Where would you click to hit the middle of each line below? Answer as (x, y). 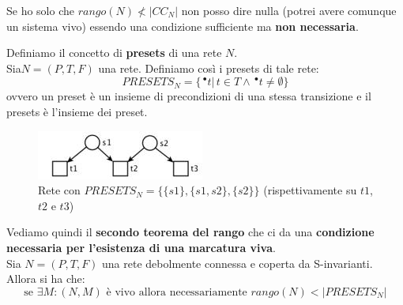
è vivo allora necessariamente (177, 292)
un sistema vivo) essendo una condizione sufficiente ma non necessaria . (183, 26)
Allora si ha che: (46, 279)
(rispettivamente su (310, 190)
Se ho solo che (41, 10)
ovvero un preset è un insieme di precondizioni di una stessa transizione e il (189, 96)
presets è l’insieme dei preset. (77, 111)
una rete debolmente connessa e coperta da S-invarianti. (237, 263)
